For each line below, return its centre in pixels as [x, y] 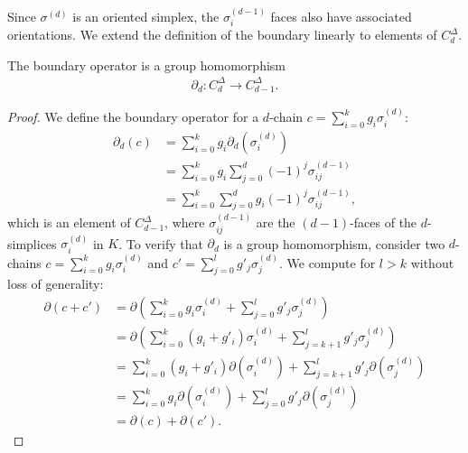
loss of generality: [56, 284]
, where [185, 222]
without [432, 262]
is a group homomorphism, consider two [334, 243]
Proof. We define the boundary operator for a [133, 117]
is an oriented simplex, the [146, 16]
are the [276, 222]
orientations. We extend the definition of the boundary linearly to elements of [222, 35]
